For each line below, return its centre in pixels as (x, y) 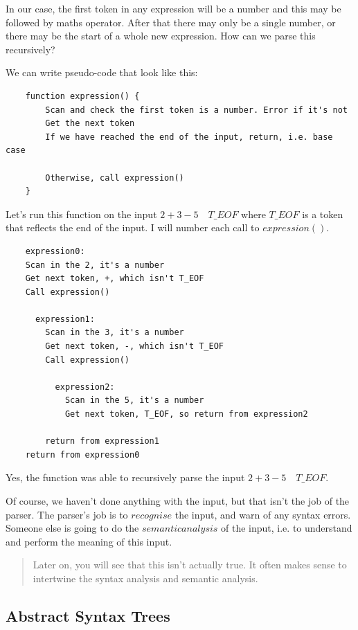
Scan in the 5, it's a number (134, 400)
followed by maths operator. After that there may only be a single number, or (171, 22)
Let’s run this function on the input (81, 214)
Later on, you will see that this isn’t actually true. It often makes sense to (190, 565)
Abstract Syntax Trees (88, 615)
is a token (323, 214)
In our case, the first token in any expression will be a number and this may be (173, 8)
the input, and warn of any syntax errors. (263, 514)
